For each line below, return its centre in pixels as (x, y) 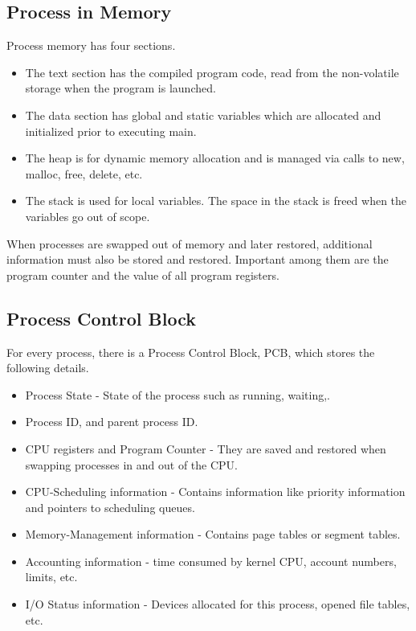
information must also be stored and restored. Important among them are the (198, 259)
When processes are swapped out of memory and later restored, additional (190, 243)
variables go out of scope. (88, 216)
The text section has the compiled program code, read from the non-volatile (212, 72)
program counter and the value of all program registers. (143, 275)
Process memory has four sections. (91, 45)
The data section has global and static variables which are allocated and (203, 115)
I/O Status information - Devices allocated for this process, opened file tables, (218, 604)
